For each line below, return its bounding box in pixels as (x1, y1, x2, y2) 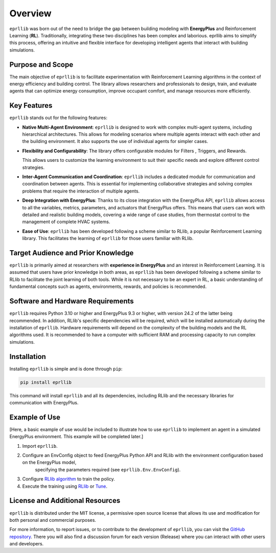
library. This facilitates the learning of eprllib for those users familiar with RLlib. (22, 235, 194, 242)
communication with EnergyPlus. (9, 399, 79, 405)
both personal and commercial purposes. (9, 517, 97, 523)
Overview (9, 8, 52, 19)
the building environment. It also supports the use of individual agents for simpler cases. (22, 138, 209, 145)
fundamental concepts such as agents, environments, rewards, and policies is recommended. (9, 283, 207, 290)
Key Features (9, 101, 53, 110)
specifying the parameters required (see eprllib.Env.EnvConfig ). (35, 466, 181, 472)
